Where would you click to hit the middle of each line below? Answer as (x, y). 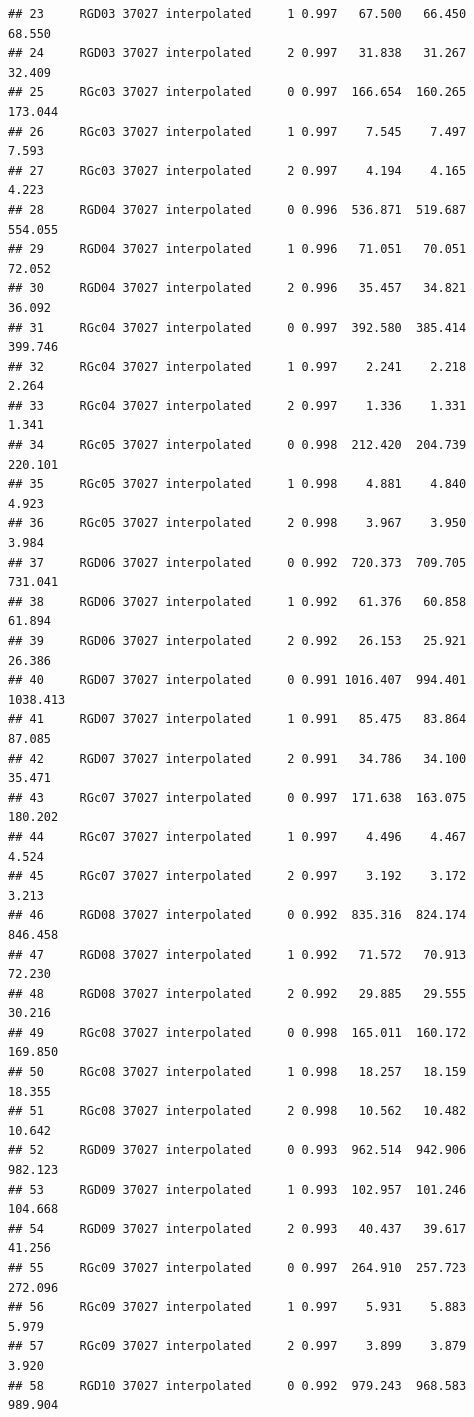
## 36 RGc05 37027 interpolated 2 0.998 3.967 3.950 (237, 523)
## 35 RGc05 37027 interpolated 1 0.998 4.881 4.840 (237, 484)
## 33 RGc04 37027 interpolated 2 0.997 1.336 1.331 (237, 405)
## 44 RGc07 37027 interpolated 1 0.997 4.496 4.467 (237, 836)
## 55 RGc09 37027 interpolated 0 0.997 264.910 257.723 (237, 1268)
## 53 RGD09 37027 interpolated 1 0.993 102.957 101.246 (237, 1189)
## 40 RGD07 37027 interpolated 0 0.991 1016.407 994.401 (237, 680)
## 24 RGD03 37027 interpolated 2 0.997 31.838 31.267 (237, 53)
